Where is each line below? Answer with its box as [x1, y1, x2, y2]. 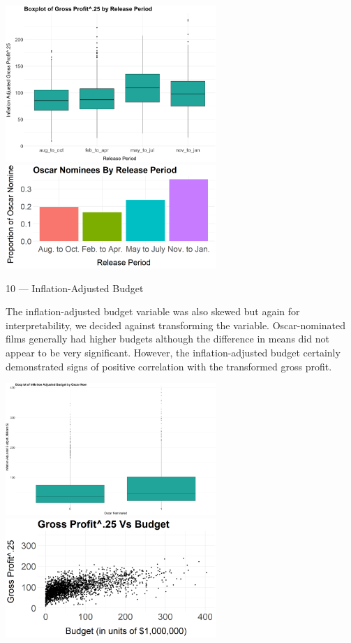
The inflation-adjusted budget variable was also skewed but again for [6, 304, 300, 319]
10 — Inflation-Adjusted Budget [6, 280, 144, 295]
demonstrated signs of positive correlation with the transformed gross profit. [6, 359, 332, 373]
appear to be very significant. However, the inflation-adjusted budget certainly [6, 345, 341, 359]
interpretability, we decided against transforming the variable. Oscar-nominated [6, 317, 346, 332]
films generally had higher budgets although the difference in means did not [6, 331, 329, 346]
